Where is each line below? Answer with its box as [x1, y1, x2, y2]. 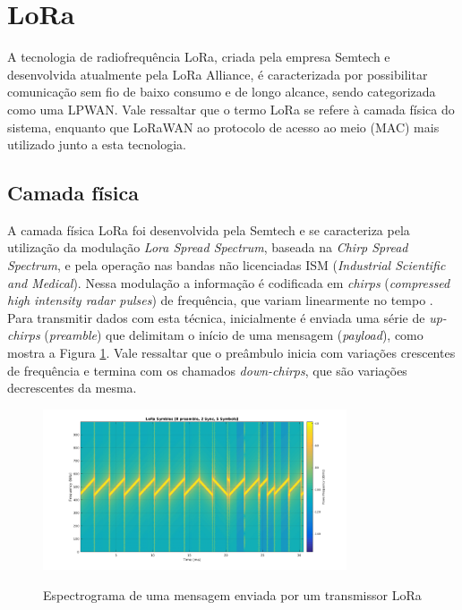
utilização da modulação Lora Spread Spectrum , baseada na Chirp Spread [7, 238, 408, 257]
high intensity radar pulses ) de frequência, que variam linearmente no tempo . [7, 291, 433, 309]
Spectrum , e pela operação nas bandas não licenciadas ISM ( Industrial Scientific [7, 256, 446, 275]
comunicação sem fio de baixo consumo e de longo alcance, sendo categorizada [7, 82, 436, 101]
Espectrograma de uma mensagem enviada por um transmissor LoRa [43, 585, 422, 604]
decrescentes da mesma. [7, 378, 137, 397]
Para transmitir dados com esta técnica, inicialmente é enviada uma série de [7, 308, 425, 326]
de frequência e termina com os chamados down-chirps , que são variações [7, 360, 407, 379]
